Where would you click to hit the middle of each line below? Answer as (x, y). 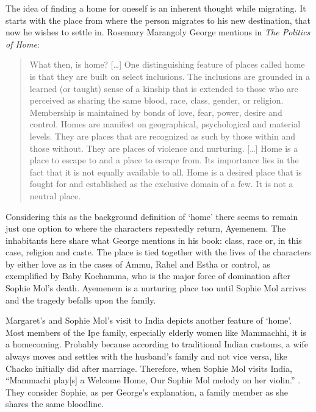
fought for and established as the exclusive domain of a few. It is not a (161, 184)
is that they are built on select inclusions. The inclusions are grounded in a (170, 76)
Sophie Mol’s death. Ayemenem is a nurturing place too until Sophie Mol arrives (156, 288)
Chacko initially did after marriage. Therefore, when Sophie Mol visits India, (149, 368)
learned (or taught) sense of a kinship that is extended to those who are (164, 88)
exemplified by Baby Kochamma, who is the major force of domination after (148, 276)
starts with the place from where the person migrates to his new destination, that (158, 20)
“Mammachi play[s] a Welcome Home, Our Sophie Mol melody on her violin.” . (153, 380)
